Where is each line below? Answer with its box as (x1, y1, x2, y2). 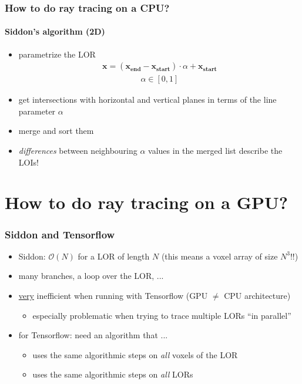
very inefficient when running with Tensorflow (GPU (18, 289, 208, 302)
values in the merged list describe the (148, 144, 283, 157)
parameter (18, 105, 56, 117)
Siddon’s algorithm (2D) (5, 25, 105, 38)
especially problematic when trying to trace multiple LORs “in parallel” (32, 309, 291, 321)
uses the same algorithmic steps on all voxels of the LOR (32, 348, 238, 361)
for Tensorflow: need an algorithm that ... (18, 329, 168, 341)
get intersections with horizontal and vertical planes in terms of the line (18, 93, 277, 106)
